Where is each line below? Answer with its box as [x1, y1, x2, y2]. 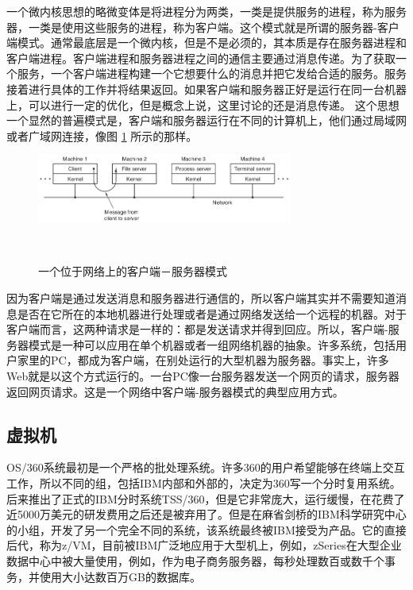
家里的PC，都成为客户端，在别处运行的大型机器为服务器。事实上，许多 [17, 352, 389, 368]
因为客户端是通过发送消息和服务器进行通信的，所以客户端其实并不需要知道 [6, 290, 396, 307]
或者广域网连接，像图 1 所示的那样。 [6, 127, 198, 144]
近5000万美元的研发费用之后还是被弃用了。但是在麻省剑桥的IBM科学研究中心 [6, 506, 407, 523]
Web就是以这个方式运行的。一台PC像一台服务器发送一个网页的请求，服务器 [6, 368, 399, 384]
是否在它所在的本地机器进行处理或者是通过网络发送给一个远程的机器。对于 [17, 305, 407, 322]
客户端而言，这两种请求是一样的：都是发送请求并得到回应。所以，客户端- [6, 321, 388, 337]
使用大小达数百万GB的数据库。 [39, 568, 201, 584]
